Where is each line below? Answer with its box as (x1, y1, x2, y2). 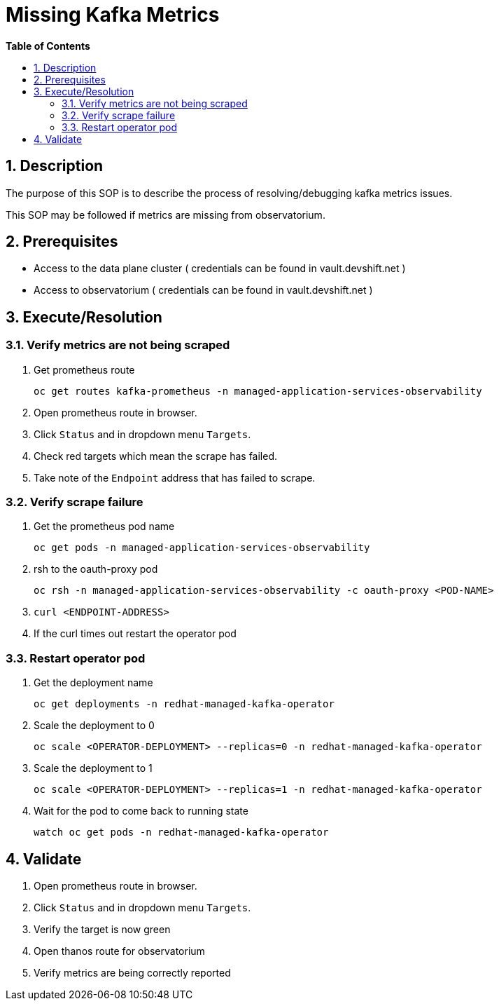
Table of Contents (6, 39, 90, 52)
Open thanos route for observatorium (34, 945, 205, 957)
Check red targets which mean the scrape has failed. (34, 449, 278, 462)
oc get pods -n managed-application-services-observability (34, 542, 370, 554)
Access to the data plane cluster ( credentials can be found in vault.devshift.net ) (34, 262, 406, 275)
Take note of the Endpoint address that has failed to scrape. (34, 471, 316, 484)
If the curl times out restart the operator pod (34, 627, 237, 640)
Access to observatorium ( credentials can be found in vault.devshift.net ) (34, 284, 373, 297)
